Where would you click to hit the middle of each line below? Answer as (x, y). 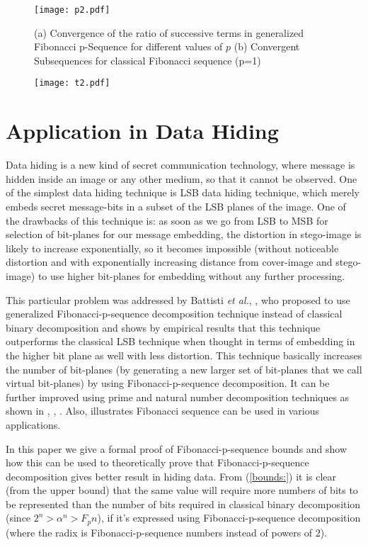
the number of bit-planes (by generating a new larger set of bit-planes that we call (184, 369)
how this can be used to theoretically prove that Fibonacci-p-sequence (157, 462)
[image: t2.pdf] (72, 83)
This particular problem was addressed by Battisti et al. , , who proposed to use (178, 299)
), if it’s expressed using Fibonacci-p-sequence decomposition (229, 518)
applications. (33, 424)
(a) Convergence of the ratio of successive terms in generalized (169, 32)
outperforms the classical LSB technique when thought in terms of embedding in (180, 341)
